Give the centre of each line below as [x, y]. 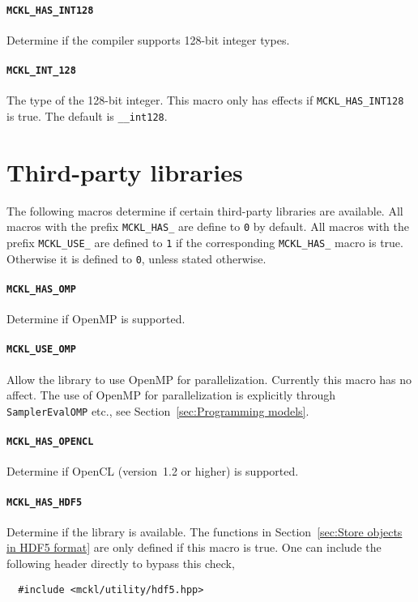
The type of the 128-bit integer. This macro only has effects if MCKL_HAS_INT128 [205, 100]
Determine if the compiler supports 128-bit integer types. [148, 39]
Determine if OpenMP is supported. [96, 319]
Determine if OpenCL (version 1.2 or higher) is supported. [153, 471]
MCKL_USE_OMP [41, 350]
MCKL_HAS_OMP [41, 289]
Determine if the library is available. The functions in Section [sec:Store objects [205, 531]
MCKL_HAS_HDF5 [45, 502]
